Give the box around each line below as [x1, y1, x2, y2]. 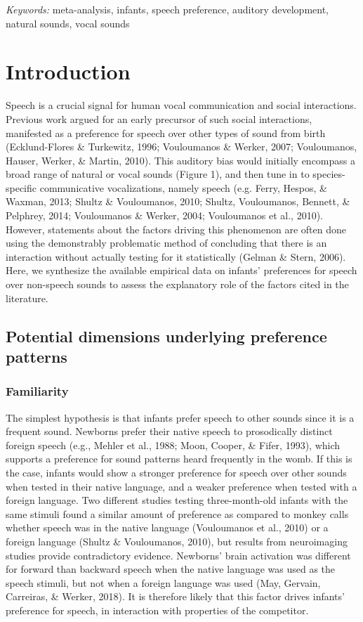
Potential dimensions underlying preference [6, 325, 327, 346]
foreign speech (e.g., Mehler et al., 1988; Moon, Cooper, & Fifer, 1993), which [6, 437, 341, 452]
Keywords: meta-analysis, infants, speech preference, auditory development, [6, 2, 329, 16]
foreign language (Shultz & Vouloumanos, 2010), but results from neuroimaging [6, 533, 348, 548]
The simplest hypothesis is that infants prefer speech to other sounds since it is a [6, 410, 355, 425]
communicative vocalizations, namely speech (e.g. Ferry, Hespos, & [39, 180, 327, 195]
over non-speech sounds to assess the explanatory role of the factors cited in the [6, 277, 349, 292]
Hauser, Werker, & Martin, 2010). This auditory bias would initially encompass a [6, 153, 356, 167]
